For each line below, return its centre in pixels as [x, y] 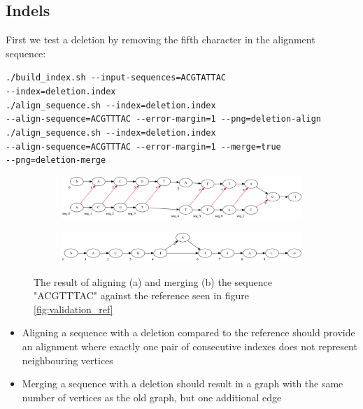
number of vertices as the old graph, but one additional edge [152, 397]
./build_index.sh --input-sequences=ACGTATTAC [116, 78]
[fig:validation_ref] [73, 309]
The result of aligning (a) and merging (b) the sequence [153, 281]
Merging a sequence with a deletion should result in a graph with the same [183, 383]
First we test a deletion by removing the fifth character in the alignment [161, 40]
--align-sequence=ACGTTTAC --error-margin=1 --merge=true [143, 146]
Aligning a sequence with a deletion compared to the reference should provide [188, 332]
